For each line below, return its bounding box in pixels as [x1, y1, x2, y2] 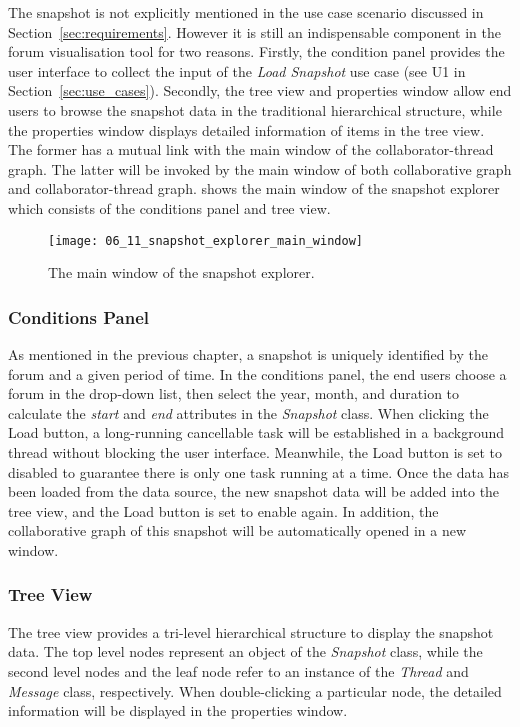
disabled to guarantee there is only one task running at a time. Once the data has [8, 461, 509, 482]
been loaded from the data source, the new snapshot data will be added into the [8, 481, 500, 502]
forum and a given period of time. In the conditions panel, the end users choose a [8, 363, 507, 384]
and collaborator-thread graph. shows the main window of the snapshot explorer [8, 178, 500, 199]
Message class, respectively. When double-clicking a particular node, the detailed [8, 680, 502, 701]
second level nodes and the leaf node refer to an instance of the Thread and [8, 660, 469, 681]
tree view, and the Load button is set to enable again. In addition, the [8, 500, 439, 521]
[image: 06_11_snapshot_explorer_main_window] [48, 233, 363, 248]
